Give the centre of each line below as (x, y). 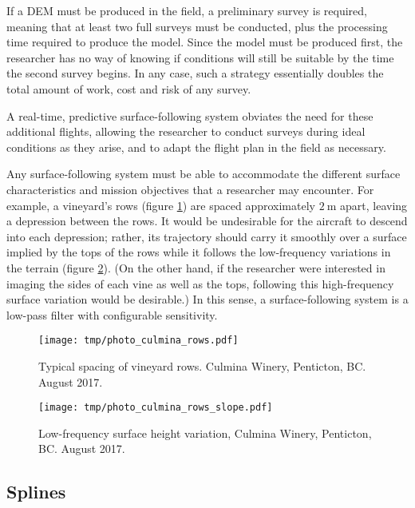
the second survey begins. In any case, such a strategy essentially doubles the (195, 73)
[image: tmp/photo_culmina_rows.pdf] (138, 341)
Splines (36, 492)
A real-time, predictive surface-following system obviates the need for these (190, 115)
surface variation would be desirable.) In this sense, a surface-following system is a (207, 299)
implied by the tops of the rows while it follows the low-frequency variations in (199, 252)
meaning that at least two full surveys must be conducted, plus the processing (197, 26)
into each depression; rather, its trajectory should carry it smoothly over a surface (207, 236)
